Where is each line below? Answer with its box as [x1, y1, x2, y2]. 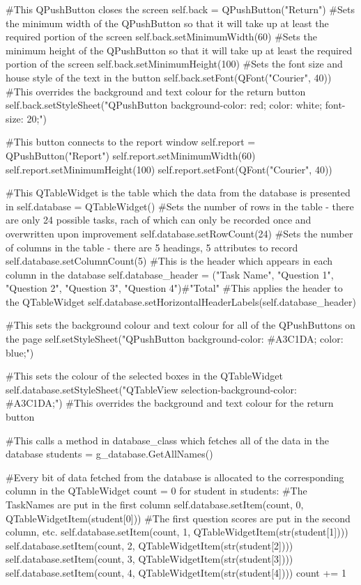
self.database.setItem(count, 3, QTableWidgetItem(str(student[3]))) [6, 552, 293, 566]
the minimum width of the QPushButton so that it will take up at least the [6, 15, 329, 30]
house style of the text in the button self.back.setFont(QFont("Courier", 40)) [6, 70, 332, 84]
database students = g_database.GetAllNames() [6, 446, 213, 461]
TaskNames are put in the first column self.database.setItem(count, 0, [6, 497, 304, 511]
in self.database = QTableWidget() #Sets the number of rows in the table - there [6, 198, 354, 213]
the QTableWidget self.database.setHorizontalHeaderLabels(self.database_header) [6, 294, 356, 309]
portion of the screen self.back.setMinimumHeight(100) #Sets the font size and [6, 56, 343, 71]
